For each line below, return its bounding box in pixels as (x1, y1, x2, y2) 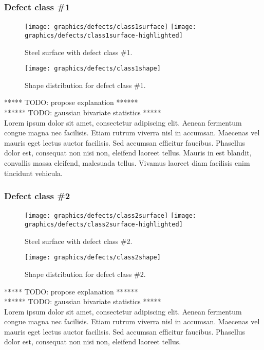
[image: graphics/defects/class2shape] (25, 254, 161, 261)
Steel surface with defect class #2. (25, 235, 133, 246)
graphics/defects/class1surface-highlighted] (25, 31, 183, 39)
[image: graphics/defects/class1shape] (25, 65, 161, 73)
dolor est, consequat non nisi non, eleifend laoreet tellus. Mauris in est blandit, (4, 147, 252, 158)
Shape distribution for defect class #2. (25, 268, 146, 279)
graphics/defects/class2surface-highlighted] (25, 221, 183, 228)
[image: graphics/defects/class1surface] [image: (25, 23, 196, 31)
